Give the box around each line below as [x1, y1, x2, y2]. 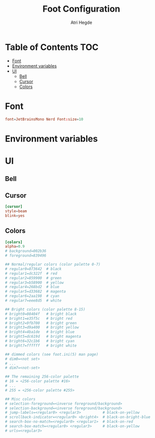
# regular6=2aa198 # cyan [5, 293, 60, 299]
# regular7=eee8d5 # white [5, 298, 62, 303]
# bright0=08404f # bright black [5, 311, 77, 316]
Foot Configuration [43, 3, 120, 15]
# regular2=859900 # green [5, 275, 62, 280]
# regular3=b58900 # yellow [5, 280, 64, 285]
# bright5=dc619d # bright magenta [5, 334, 81, 339]
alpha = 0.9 [5, 244, 25, 249]
